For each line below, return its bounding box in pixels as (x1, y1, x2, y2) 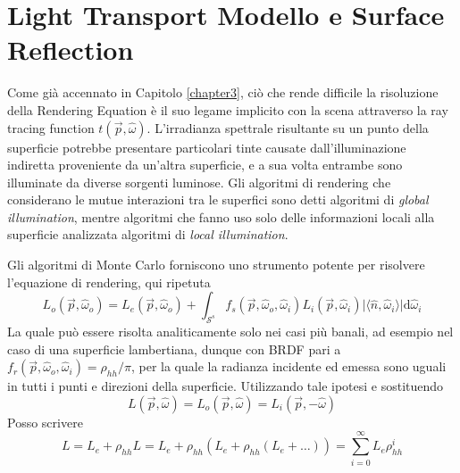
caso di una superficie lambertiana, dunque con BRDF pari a (7, 339, 341, 358)
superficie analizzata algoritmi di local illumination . (7, 225, 289, 244)
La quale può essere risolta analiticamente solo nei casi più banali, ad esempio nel (7, 322, 454, 341)
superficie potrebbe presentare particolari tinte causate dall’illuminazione (7, 137, 406, 156)
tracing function (7, 118, 95, 137)
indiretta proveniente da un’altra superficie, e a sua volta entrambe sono (7, 155, 403, 174)
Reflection (7, 31, 134, 68)
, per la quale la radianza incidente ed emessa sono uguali (130, 357, 447, 376)
